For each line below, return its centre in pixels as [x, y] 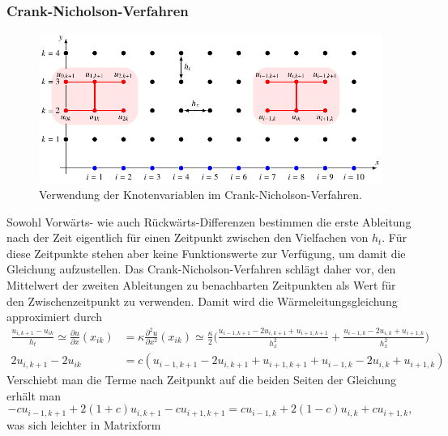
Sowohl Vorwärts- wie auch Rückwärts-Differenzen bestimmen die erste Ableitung [209, 221]
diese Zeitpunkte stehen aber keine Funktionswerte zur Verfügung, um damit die [206, 253]
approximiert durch [54, 317]
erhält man [34, 395]
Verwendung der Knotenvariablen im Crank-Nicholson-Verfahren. [201, 194]
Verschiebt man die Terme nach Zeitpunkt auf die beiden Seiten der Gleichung [201, 380]
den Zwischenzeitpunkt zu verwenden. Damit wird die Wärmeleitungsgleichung [202, 301]
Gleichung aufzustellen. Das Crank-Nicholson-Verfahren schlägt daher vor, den [201, 269]
